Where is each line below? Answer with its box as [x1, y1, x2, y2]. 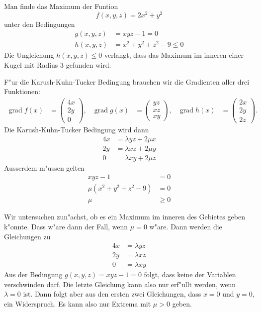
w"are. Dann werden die [149, 221, 222, 231]
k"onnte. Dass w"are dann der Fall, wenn [4, 221, 128, 231]
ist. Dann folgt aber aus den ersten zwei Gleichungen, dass [23, 289, 201, 299]
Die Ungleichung [4, 50, 54, 60]
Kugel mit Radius [4, 60, 58, 70]
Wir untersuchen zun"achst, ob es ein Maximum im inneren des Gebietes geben [4, 211, 245, 222]
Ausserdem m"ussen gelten [4, 162, 85, 173]
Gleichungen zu [4, 231, 51, 241]
